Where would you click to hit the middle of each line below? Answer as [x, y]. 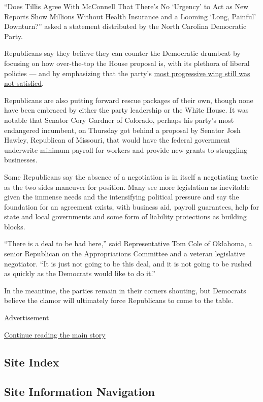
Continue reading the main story [55, 334]
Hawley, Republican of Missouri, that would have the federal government [117, 140]
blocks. [15, 226]
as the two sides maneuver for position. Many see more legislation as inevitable [127, 187]
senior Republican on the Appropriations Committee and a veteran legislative [125, 254]
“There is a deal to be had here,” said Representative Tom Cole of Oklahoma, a [128, 243]
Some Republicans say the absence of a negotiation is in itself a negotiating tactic [131, 176]
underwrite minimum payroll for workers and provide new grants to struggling [126, 149]
